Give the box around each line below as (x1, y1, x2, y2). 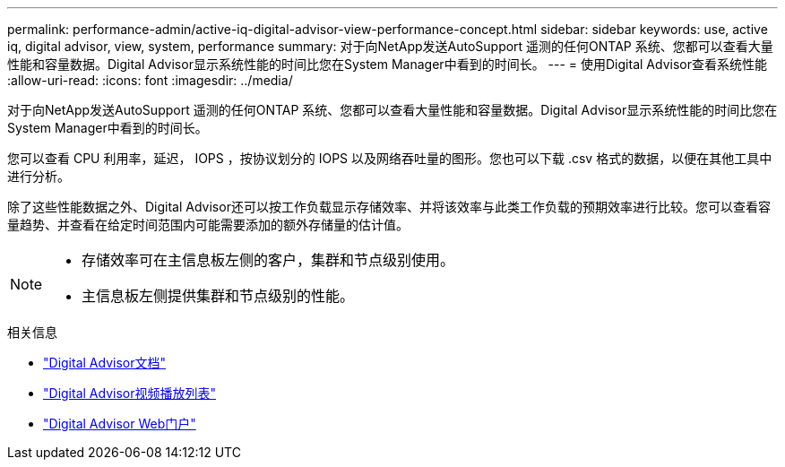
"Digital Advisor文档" (43, 355, 166, 370)
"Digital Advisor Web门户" (43, 416, 196, 431)
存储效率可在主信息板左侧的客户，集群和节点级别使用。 (82, 251, 455, 269)
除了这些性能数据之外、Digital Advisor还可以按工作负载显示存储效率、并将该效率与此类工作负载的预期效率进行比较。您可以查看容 (7, 199, 771, 214)
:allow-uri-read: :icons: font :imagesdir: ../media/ (7, 73, 293, 88)
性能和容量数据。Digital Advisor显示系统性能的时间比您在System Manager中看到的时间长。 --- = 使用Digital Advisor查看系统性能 (7, 56, 767, 72)
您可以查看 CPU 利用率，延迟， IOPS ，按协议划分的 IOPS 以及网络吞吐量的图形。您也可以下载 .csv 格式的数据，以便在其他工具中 (7, 151, 772, 166)
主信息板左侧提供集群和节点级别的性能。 (82, 287, 355, 305)
